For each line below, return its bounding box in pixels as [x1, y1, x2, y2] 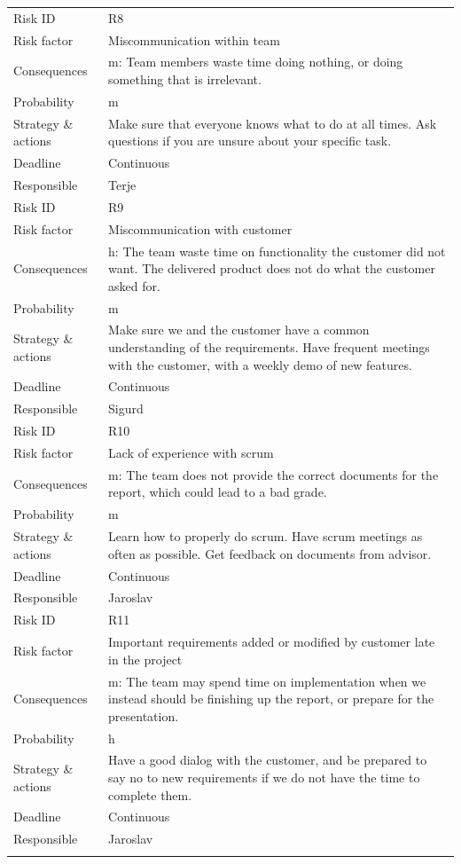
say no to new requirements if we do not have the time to [108, 767, 420, 786]
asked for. [108, 276, 160, 295]
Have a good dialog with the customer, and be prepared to [108, 750, 427, 769]
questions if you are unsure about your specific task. [108, 131, 392, 150]
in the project [108, 649, 183, 668]
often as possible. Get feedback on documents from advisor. [108, 544, 432, 562]
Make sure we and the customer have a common [108, 320, 370, 339]
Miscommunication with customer [108, 219, 293, 238]
